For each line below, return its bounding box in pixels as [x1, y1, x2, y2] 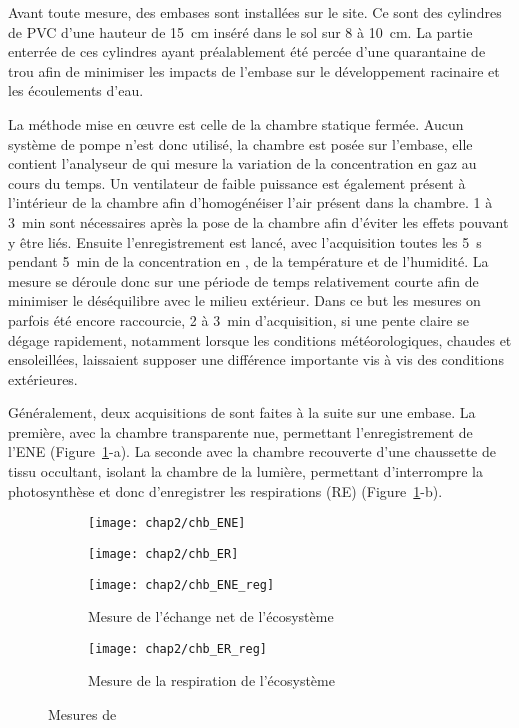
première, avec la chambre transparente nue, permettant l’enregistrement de [8, 421, 473, 442]
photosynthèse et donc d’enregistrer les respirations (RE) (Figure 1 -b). [8, 480, 443, 501]
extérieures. [8, 368, 78, 389]
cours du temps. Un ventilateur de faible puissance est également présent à [8, 172, 466, 193]
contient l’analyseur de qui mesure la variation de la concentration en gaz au [8, 153, 477, 174]
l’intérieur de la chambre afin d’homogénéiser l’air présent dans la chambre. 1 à [8, 192, 493, 213]
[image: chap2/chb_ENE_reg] [88, 577, 275, 592]
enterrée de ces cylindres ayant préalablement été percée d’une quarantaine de [8, 41, 486, 62]
